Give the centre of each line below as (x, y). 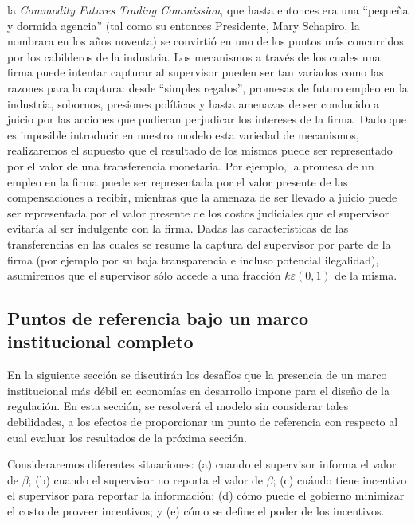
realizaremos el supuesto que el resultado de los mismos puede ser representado (200, 150)
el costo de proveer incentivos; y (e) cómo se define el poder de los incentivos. (196, 511)
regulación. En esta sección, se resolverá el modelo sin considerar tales (178, 406)
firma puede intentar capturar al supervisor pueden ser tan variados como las (196, 72)
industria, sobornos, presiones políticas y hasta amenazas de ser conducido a (194, 103)
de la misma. (366, 275)
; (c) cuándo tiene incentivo (340, 479)
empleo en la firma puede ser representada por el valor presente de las (178, 181)
